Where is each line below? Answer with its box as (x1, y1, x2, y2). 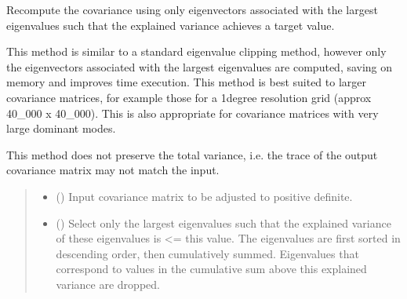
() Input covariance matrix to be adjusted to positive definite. (56, 188, 353, 204)
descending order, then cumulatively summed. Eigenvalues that (56, 245, 359, 261)
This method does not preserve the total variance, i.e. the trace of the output (6, 146, 378, 162)
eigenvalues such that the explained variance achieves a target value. (6, 16, 335, 33)
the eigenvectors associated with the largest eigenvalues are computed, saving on (6, 58, 393, 75)
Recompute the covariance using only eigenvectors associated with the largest (6, 2, 378, 17)
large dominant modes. (6, 120, 116, 137)
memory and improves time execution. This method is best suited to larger (6, 74, 367, 90)
